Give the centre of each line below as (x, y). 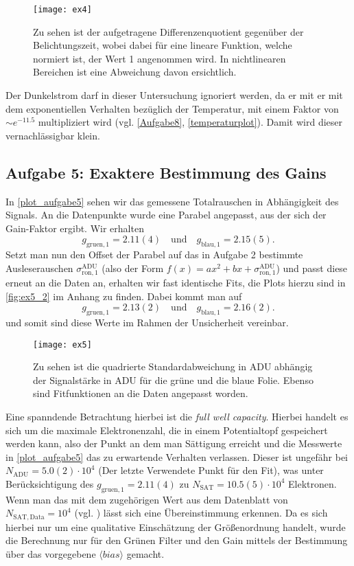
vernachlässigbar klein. (53, 135)
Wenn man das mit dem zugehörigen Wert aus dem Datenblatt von (147, 499)
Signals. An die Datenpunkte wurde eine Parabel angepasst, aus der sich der (166, 215)
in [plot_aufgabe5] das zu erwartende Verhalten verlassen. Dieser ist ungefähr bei (177, 456)
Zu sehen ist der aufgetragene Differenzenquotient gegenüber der (168, 31)
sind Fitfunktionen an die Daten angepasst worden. (141, 393)
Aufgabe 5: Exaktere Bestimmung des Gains (166, 172)
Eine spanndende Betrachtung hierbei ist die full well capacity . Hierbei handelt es (177, 416)
